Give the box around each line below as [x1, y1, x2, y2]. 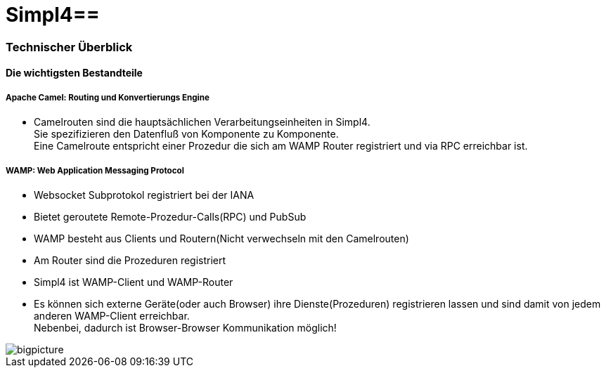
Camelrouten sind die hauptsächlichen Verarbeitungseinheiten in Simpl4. [34, 116, 370, 129]
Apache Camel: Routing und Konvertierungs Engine [6, 92, 209, 103]
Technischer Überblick [6, 39, 133, 54]
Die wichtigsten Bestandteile [6, 67, 143, 79]
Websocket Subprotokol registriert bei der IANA [34, 188, 254, 201]
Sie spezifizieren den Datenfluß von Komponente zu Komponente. [34, 128, 339, 140]
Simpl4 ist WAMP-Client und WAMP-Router [34, 275, 233, 288]
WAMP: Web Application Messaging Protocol [6, 165, 184, 176]
